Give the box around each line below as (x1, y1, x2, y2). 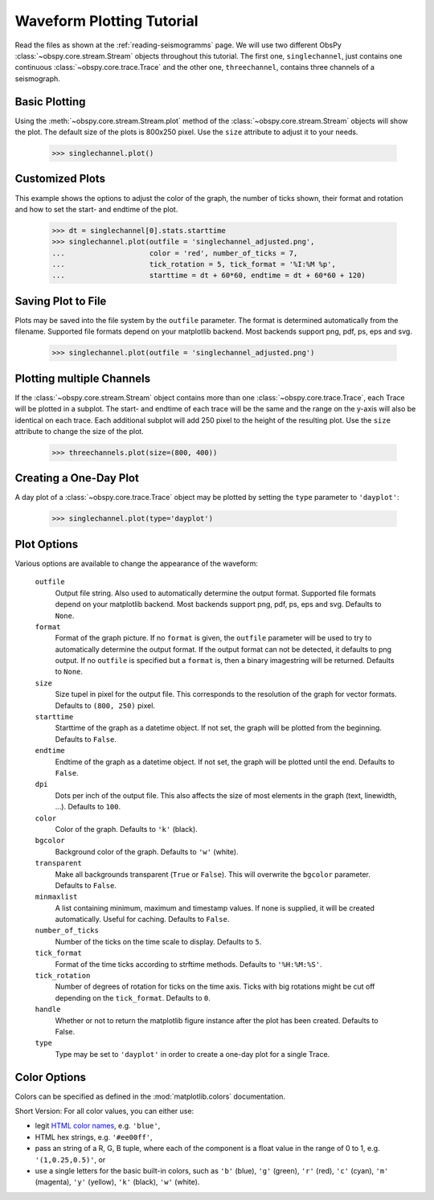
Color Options (14, 1070, 87, 1084)
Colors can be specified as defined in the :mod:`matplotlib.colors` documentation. (14, 1091, 285, 1101)
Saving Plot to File (14, 294, 107, 308)
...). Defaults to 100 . (55, 802, 121, 812)
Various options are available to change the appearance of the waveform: (14, 559, 259, 568)
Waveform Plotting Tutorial (14, 12, 199, 30)
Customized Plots (14, 172, 106, 186)
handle (35, 1005, 61, 1014)
